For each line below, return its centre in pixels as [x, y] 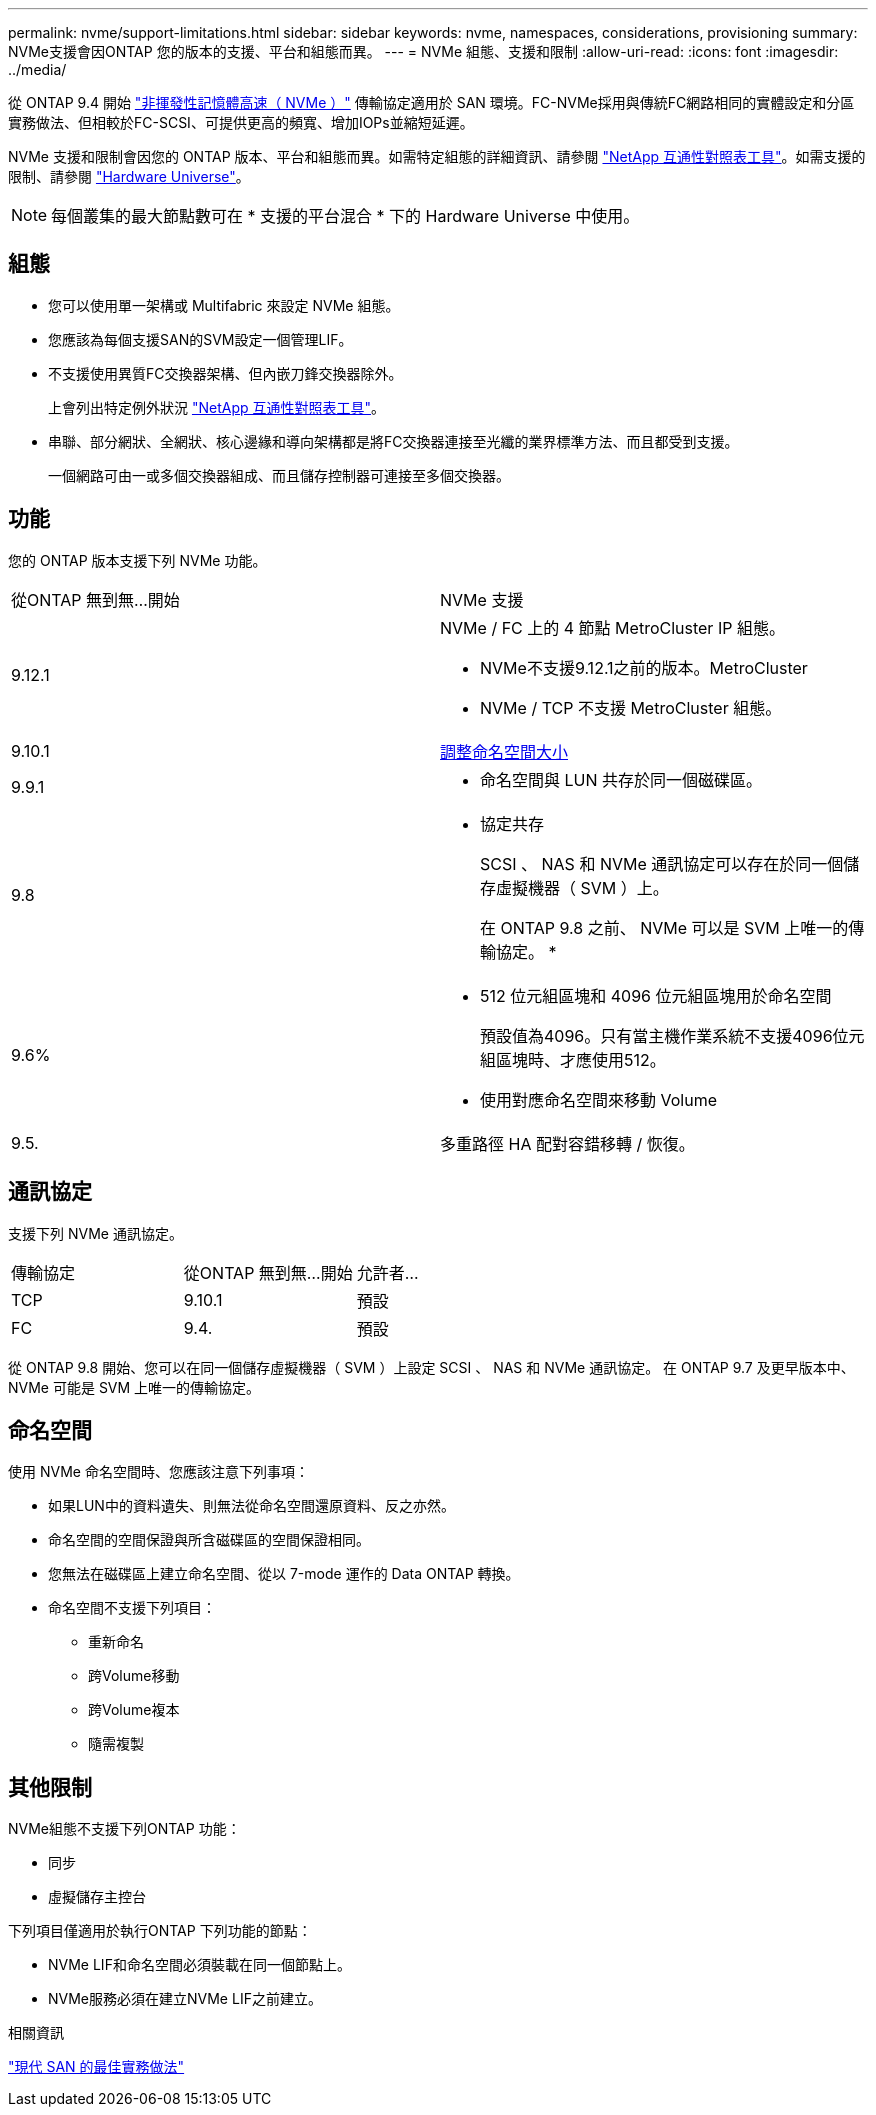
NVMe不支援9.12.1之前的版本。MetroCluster [644, 667]
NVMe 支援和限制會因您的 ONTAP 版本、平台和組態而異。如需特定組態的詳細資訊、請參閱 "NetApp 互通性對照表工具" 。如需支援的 [437, 156]
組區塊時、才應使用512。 [573, 1059]
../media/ [37, 69]
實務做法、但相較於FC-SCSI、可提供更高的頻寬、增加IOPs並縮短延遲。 [241, 122]
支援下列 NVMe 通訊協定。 [95, 1233]
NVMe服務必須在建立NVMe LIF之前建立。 [185, 1999]
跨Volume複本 [134, 1710]
